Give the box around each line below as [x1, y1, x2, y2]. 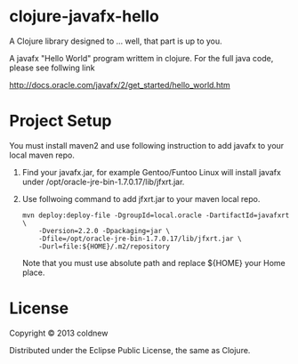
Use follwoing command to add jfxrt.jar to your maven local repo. [21, 193, 261, 204]
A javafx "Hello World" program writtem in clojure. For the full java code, [9, 53, 274, 63]
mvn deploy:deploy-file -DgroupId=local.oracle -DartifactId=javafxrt [21, 211, 290, 220]
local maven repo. [9, 150, 76, 160]
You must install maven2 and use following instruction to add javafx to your [9, 140, 285, 150]
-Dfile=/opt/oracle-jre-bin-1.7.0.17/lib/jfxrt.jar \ [38, 234, 242, 243]
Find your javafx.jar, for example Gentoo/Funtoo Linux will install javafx [21, 166, 282, 177]
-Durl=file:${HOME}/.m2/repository [38, 242, 171, 251]
